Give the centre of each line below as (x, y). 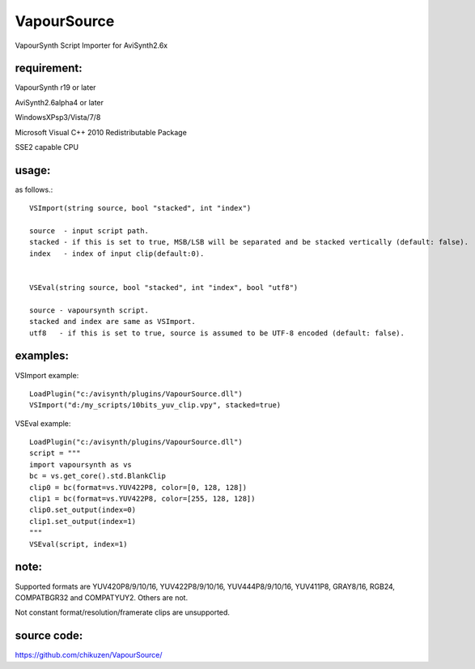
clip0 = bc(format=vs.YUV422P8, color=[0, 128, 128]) (138, 487)
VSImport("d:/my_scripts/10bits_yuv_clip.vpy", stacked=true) (155, 405)
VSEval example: (43, 423)
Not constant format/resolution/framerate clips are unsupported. (123, 612)
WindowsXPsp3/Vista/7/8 (58, 117)
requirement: (49, 68)
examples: (42, 356)
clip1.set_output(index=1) (83, 521)
